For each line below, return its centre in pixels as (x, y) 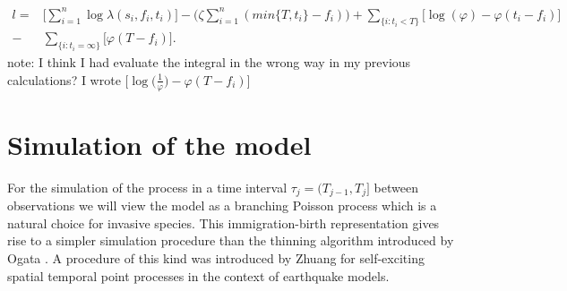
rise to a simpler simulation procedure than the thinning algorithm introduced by (231, 240)
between (396, 187)
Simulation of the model (159, 144)
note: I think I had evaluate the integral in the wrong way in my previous (209, 62)
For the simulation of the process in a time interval (147, 187)
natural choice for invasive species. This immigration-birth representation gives (223, 223)
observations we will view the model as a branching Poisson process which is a (222, 205)
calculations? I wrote (64, 79)
